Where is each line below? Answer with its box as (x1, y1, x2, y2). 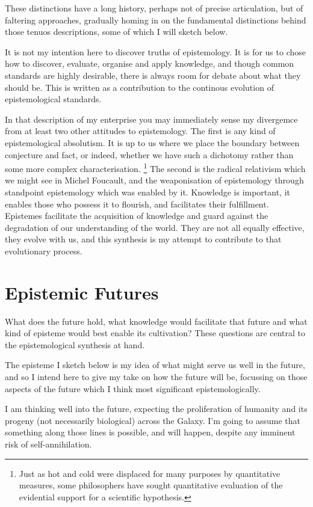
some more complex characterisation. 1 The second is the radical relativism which (5, 161, 306, 174)
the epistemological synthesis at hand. (5, 338, 145, 351)
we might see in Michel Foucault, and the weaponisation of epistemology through (5, 174, 304, 186)
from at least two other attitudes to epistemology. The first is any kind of (5, 124, 276, 137)
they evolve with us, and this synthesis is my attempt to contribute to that (5, 233, 282, 245)
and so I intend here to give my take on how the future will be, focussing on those (5, 370, 308, 383)
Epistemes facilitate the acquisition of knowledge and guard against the (5, 209, 268, 222)
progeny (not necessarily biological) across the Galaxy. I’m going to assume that (5, 414, 301, 426)
